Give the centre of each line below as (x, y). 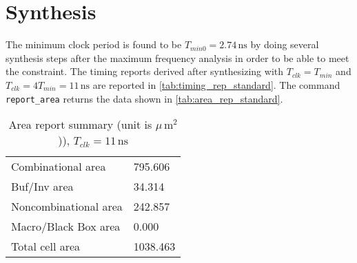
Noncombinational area (67, 207)
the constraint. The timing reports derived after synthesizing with (145, 71)
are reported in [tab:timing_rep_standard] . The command (216, 84)
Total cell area (46, 246)
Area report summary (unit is (80, 125)
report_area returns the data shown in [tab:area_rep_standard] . (144, 98)
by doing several (285, 44)
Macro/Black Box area (66, 227)
